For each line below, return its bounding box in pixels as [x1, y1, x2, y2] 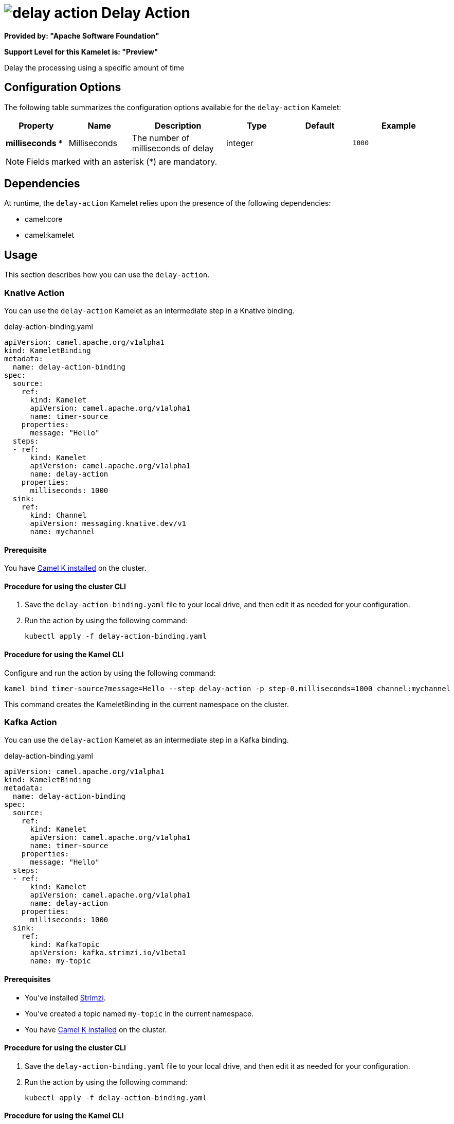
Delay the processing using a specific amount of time [4, 63, 185, 72]
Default [305, 120, 335, 131]
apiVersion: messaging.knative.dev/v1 [30, 519, 187, 528]
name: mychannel [30, 528, 96, 536]
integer [226, 137, 253, 148]
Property [19, 120, 54, 131]
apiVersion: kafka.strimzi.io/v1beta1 [30, 949, 187, 957]
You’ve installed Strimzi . [25, 993, 106, 1002]
